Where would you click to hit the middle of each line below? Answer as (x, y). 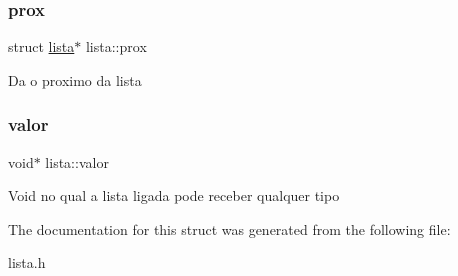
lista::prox (116, 46)
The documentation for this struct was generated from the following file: (229, 228)
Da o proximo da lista (75, 79)
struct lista (41, 46)
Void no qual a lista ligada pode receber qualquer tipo (174, 195)
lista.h (27, 262)
